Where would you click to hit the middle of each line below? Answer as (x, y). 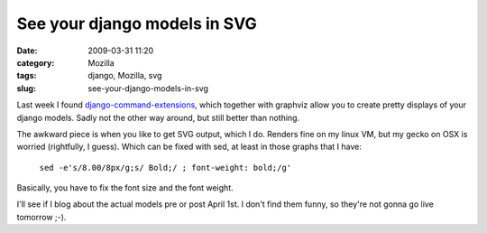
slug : (26, 88)
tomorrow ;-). (41, 217)
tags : (27, 76)
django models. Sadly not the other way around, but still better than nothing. (158, 117)
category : (36, 62)
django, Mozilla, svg (125, 76)
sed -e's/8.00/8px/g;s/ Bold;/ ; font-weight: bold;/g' (165, 168)
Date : (27, 51)
